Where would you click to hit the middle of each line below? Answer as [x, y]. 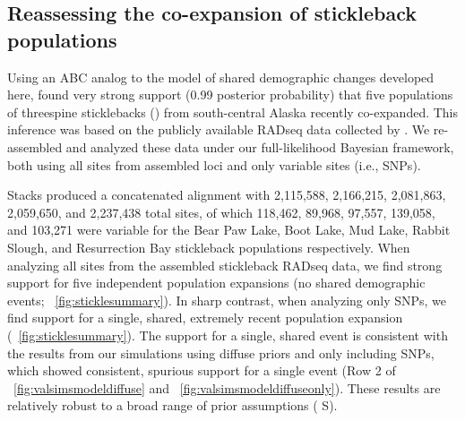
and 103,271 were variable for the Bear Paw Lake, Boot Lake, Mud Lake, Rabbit [229, 230]
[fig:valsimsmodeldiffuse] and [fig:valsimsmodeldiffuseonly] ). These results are [227, 387]
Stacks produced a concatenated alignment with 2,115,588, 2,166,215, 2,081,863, [227, 195]
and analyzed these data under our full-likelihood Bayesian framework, [260, 146]
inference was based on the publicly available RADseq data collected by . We [219, 129]
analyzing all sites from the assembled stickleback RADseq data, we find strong [225, 265]
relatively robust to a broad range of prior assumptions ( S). [172, 405]
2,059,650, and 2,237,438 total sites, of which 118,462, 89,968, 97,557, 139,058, [221, 212]
